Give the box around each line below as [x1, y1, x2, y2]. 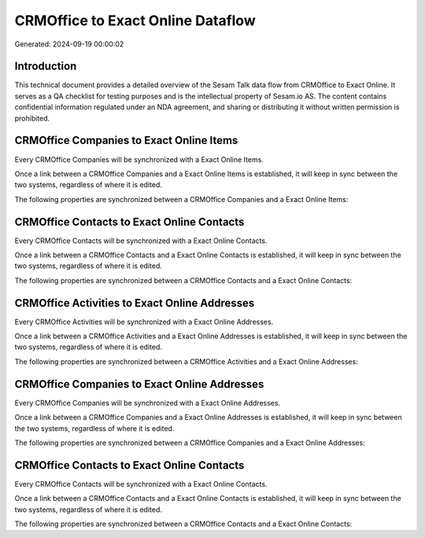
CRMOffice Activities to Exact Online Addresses [14, 296, 255, 310]
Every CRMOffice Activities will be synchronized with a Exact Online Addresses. [14, 317, 274, 326]
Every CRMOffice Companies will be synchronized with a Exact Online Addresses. [14, 398, 281, 407]
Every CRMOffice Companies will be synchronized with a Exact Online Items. [14, 154, 264, 164]
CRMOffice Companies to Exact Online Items [14, 134, 238, 147]
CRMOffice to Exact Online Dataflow [14, 12, 256, 29]
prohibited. [14, 113, 50, 123]
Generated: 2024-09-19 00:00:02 [14, 39, 124, 49]
